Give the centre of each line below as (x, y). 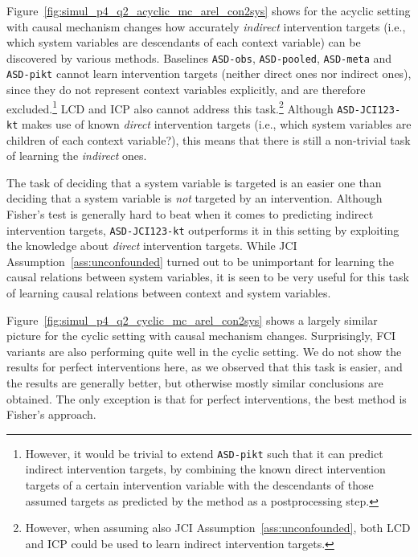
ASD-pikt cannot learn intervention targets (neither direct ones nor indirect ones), (209, 74)
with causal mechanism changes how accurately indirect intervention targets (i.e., (206, 26)
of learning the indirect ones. (77, 156)
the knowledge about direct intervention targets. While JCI (152, 246)
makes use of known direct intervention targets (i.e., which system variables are (216, 124)
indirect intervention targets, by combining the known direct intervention (205, 469)
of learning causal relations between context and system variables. (169, 293)
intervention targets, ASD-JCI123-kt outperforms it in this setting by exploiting (203, 229)
